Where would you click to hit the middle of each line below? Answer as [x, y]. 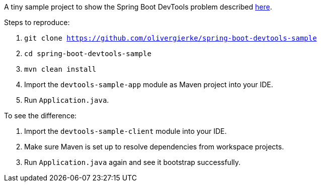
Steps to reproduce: [37, 22]
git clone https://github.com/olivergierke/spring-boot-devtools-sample [171, 38]
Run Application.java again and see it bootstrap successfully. [133, 162]
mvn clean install [60, 69]
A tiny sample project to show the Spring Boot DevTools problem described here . [138, 7]
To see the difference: [41, 116]
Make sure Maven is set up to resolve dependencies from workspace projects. [154, 147]
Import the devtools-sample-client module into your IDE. [126, 131]
